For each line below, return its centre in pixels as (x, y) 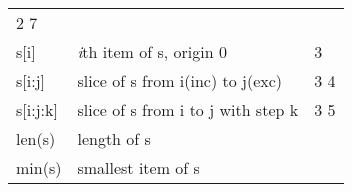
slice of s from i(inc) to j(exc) (180, 80)
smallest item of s (138, 167)
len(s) (36, 138)
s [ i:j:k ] (37, 109)
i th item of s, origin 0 (152, 51)
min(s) (39, 167)
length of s (114, 138)
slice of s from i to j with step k (188, 109)
